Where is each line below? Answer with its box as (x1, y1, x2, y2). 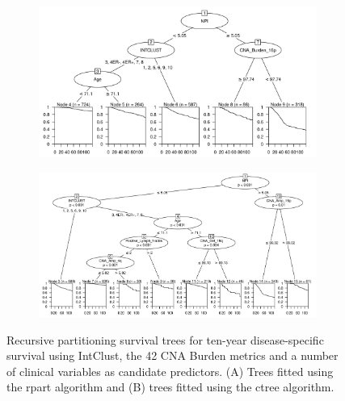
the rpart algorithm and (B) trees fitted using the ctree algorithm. (6, 378, 334, 395)
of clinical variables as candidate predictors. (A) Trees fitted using (6, 362, 334, 379)
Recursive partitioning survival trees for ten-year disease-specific (6, 331, 324, 348)
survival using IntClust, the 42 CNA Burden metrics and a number (6, 347, 339, 364)
